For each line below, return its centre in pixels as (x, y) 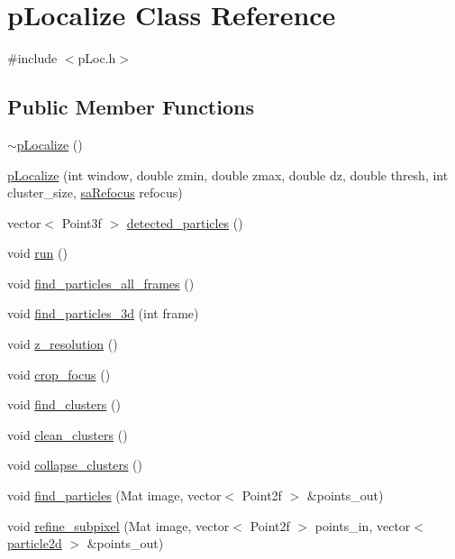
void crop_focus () (59, 374)
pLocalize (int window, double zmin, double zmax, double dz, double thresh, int (228, 174)
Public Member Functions (131, 107)
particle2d (35, 543)
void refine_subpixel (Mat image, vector (118, 525)
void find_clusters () (64, 404)
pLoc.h (97, 58)
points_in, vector (363, 525)
